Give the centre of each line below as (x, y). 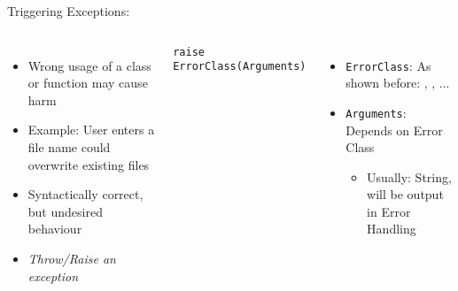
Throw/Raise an (72, 258)
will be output (405, 194)
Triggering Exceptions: (69, 11)
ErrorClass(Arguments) (240, 67)
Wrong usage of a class (89, 65)
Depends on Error (394, 130)
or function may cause (88, 83)
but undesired (65, 211)
